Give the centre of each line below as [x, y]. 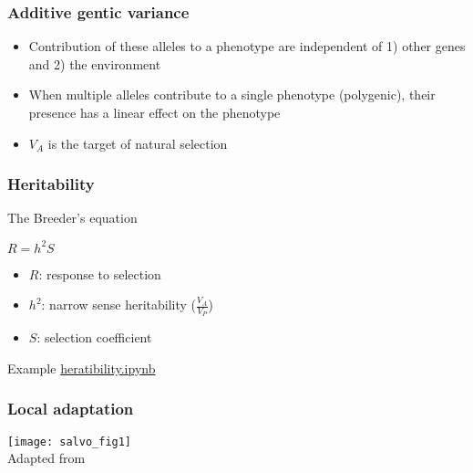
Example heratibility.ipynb [82, 368]
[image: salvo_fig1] [70, 441]
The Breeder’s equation [72, 218]
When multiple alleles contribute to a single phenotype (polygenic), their [232, 95]
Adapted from [46, 458]
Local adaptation [71, 409]
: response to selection [100, 273]
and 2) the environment [95, 63]
